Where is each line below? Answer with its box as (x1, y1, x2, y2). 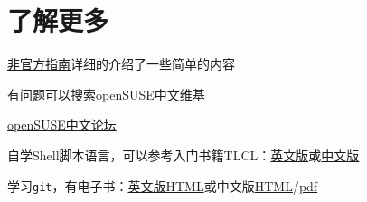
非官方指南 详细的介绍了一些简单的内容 (7, 54, 235, 73)
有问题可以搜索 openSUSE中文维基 (7, 84, 205, 103)
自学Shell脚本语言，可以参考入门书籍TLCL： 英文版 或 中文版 (7, 145, 360, 164)
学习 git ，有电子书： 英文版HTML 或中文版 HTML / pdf (7, 176, 318, 195)
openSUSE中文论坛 (7, 115, 117, 134)
